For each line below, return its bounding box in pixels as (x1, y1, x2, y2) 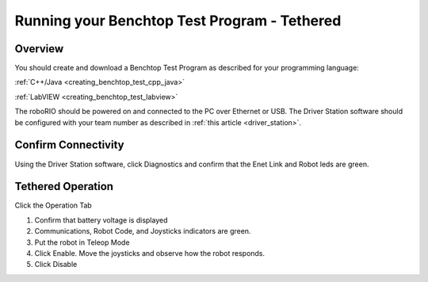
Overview (14, 42, 64, 55)
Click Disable (34, 260, 78, 269)
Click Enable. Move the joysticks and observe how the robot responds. (34, 249, 266, 257)
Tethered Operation (14, 180, 114, 193)
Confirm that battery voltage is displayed (34, 215, 168, 225)
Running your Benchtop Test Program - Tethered (14, 12, 342, 29)
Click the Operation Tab (14, 200, 93, 210)
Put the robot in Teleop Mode (34, 238, 130, 247)
